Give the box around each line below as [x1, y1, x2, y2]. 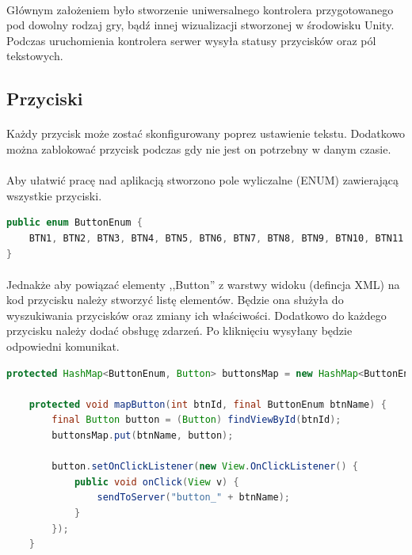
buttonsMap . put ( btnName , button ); [51, 430, 234, 442]
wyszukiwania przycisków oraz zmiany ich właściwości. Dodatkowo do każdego [6, 306, 387, 323]
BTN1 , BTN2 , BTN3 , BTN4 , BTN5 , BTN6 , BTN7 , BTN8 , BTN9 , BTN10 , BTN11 [29, 232, 404, 244]
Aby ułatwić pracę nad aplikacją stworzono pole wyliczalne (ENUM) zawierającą [6, 172, 399, 188]
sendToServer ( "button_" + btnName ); [97, 492, 291, 504]
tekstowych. [6, 48, 63, 64]
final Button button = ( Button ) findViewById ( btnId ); [51, 414, 341, 426]
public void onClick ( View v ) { [74, 476, 239, 488]
